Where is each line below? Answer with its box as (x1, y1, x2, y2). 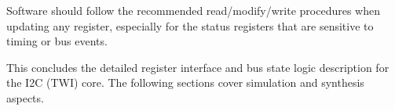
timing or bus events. (6, 33, 108, 49)
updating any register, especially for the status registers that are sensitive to (6, 17, 374, 34)
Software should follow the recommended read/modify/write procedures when (6, 2, 381, 18)
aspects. (6, 89, 44, 106)
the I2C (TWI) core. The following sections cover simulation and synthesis (6, 74, 364, 91)
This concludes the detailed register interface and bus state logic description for (6, 59, 390, 75)
